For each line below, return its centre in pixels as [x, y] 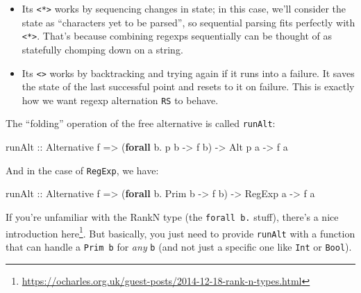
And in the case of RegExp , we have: [82, 170]
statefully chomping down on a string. [102, 49]
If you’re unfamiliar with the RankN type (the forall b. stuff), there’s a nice [172, 216]
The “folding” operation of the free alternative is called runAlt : [141, 123]
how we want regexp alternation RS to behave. [120, 100]
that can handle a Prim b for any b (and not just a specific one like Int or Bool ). [179, 246]
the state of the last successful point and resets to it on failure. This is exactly [188, 86]
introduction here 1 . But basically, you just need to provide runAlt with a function [180, 232]
